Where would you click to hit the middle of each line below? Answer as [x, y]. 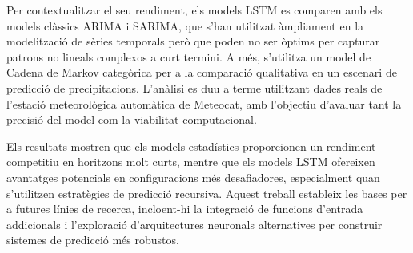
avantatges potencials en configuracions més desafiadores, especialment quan [193, 177]
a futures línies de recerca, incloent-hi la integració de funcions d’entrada [185, 209]
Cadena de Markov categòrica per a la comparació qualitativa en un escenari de [202, 72]
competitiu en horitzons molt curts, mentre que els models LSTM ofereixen [191, 162]
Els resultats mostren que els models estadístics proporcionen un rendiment [191, 146]
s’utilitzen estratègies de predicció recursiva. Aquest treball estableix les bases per [207, 193]
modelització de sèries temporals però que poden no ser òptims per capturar [193, 41]
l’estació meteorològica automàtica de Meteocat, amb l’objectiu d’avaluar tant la [204, 103]
